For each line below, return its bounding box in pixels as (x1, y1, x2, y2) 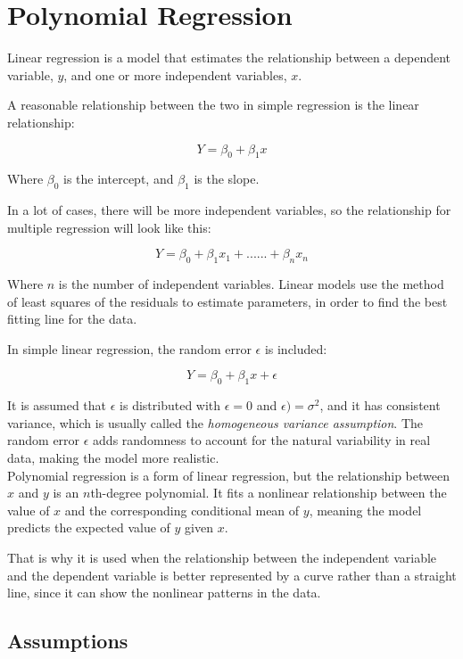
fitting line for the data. (7, 309, 137, 328)
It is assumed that (7, 396, 107, 415)
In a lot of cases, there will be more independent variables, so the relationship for (7, 201, 451, 219)
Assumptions (7, 627, 128, 655)
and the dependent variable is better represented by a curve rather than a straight (7, 565, 457, 584)
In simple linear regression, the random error (7, 339, 252, 358)
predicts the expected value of (7, 518, 170, 537)
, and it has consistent (319, 396, 441, 415)
